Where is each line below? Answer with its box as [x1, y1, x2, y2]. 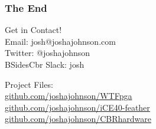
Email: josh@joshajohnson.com [5, 35, 116, 47]
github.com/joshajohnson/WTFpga [5, 90, 132, 102]
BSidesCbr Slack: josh [5, 58, 84, 70]
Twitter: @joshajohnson [5, 47, 90, 59]
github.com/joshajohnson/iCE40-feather [5, 101, 150, 113]
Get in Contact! [5, 24, 62, 36]
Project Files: [5, 78, 53, 90]
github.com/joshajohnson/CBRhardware [5, 113, 151, 125]
